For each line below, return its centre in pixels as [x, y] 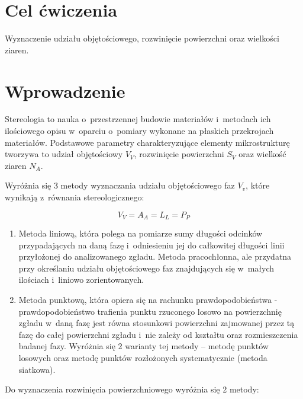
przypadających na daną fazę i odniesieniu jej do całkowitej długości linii [151, 245]
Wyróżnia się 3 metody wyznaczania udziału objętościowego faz [120, 185]
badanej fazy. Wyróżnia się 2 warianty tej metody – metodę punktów [144, 346]
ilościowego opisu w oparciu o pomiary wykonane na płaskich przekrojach [139, 131]
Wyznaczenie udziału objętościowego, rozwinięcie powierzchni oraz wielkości [142, 38]
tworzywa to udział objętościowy [64, 154]
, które [258, 185]
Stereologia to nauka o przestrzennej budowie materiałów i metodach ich [138, 119]
